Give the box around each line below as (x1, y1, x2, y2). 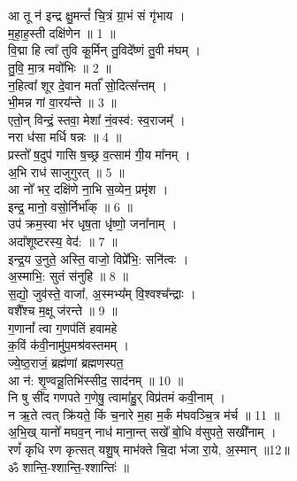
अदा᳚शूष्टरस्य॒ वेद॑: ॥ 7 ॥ (8, 231, 118, 250)
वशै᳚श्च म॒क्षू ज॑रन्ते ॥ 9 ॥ (8, 301, 118, 320)
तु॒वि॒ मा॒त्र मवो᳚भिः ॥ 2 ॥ (8, 58, 111, 76)
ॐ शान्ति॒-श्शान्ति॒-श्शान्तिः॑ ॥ (8, 457, 129, 476)
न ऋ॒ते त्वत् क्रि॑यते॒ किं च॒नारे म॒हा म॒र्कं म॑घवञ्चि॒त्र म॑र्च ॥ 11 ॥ (8, 405, 280, 423)
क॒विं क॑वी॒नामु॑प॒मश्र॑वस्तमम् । (8, 336, 130, 354)
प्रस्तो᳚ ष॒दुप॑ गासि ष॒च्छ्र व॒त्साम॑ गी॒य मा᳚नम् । (8, 144, 191, 163)
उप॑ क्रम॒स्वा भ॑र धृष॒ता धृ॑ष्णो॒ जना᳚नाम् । (8, 214, 178, 233)
